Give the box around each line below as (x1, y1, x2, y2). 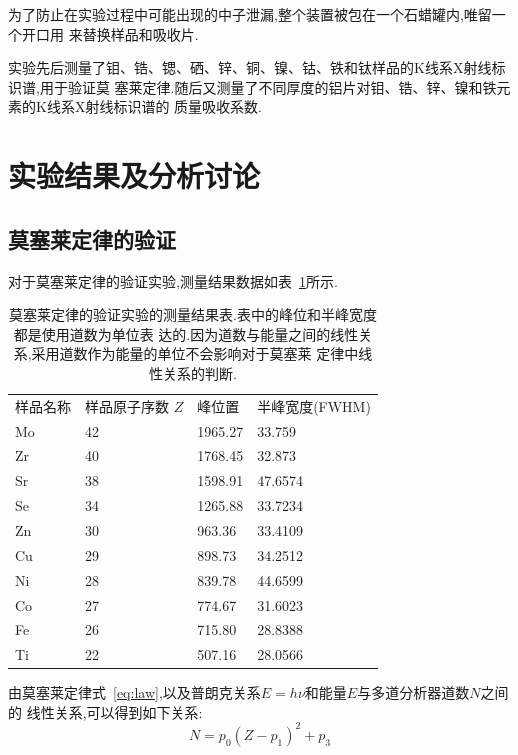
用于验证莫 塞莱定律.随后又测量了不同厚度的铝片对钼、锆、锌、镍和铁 (39, 76, 497, 97)
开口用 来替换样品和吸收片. (21, 23, 199, 44)
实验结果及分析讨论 (8, 155, 261, 196)
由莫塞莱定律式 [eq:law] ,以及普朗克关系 (8, 682, 261, 703)
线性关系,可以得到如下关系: (26, 701, 203, 722)
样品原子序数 (85, 395, 169, 416)
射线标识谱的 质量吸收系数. (85, 96, 262, 117)
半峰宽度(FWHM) (257, 395, 371, 416)
